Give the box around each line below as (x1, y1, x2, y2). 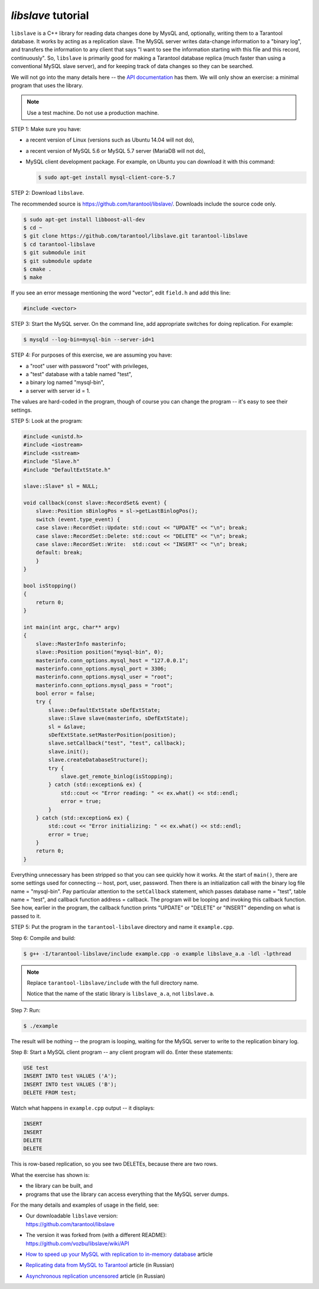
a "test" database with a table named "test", (25, 371, 132, 378)
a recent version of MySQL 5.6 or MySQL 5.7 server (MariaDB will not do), (25, 147, 206, 154)
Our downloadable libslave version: (25, 1212, 118, 1220)
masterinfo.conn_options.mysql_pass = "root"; (35, 682, 174, 688)
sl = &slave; (48, 723, 86, 730)
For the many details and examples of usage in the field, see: (11, 1201, 159, 1208)
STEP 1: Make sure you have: (11, 126, 82, 133)
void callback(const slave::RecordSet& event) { (23, 499, 167, 506)
